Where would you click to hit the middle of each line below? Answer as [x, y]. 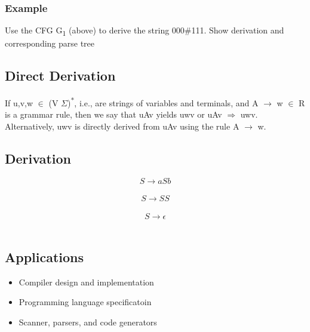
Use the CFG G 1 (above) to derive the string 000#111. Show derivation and [145, 31]
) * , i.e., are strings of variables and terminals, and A [163, 102]
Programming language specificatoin [85, 302]
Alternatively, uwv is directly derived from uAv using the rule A [122, 126]
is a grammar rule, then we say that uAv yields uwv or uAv [113, 114]
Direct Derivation [60, 76]
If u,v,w [19, 102]
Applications [44, 256]
